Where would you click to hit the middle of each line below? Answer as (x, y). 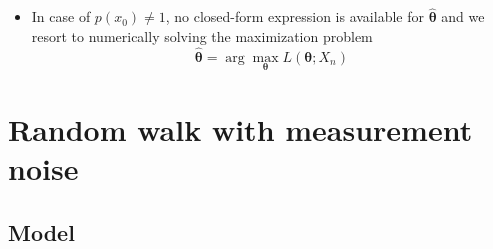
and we (463, 16)
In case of (61, 16)
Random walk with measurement (240, 129)
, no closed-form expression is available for (294, 16)
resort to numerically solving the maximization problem (202, 35)
